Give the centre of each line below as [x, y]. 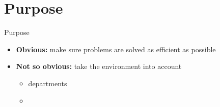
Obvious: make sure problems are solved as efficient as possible [116, 49]
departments [48, 83]
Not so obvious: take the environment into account [99, 66]
